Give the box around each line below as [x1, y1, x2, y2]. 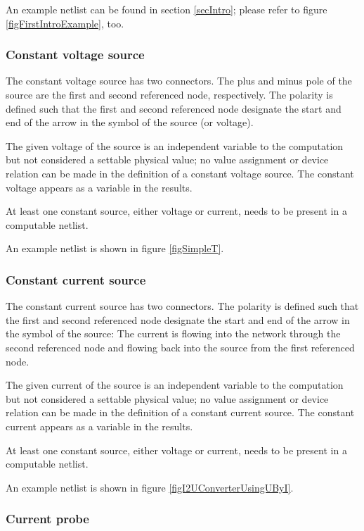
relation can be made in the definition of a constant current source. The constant [6, 405, 355, 420]
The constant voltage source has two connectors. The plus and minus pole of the [6, 73, 352, 88]
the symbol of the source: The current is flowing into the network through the [6, 326, 341, 341]
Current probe [6, 510, 89, 527]
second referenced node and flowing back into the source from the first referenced [6, 339, 355, 354]
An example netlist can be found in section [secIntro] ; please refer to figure [6, 2, 327, 16]
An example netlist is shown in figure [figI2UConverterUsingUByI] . [6, 480, 294, 494]
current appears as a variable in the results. [6, 418, 193, 433]
